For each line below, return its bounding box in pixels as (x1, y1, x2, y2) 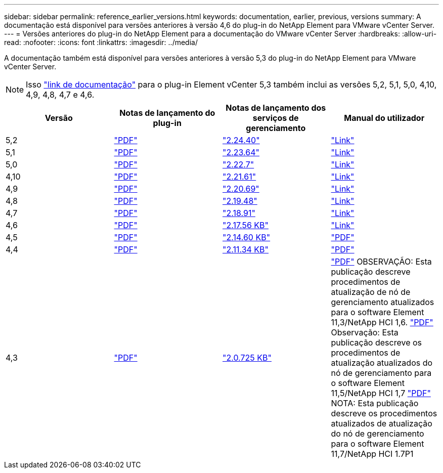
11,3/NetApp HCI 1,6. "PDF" (331, 317, 433, 327)
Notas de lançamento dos (226, 103, 326, 113)
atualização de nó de (331, 287, 411, 297)
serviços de (252, 113, 299, 123)
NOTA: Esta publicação (331, 398, 419, 408)
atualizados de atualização (331, 418, 432, 428)
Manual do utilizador (344, 113, 425, 123)
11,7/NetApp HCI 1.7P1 (331, 449, 414, 459)
